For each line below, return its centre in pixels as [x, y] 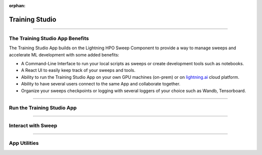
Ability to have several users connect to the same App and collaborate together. [101, 84]
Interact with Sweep [33, 126]
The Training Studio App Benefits [49, 38]
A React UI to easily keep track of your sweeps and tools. [78, 70]
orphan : [17, 6]
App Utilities [24, 143]
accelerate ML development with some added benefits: [64, 55]
